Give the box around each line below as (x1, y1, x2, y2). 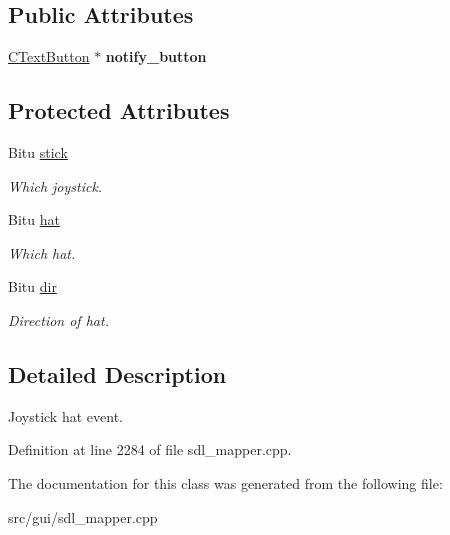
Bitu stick (8, 142, 68, 162)
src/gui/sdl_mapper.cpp (8, 506, 158, 527)
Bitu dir (8, 276, 57, 297)
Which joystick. (8, 175, 103, 196)
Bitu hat (8, 209, 60, 230)
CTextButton (8, 46, 90, 67)
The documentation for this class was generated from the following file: (8, 472, 443, 493)
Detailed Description (8, 358, 227, 389)
